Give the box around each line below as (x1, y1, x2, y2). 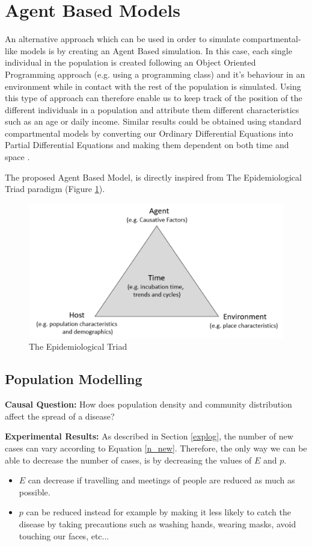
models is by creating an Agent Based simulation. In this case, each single (20, 44, 292, 57)
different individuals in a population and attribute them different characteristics (5, 103, 299, 116)
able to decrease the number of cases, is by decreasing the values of (5, 453, 252, 466)
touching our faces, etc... (19, 529, 109, 542)
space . (5, 150, 30, 163)
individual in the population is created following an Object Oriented (5, 56, 256, 69)
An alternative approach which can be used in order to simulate (5, 33, 240, 45)
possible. (19, 485, 50, 498)
